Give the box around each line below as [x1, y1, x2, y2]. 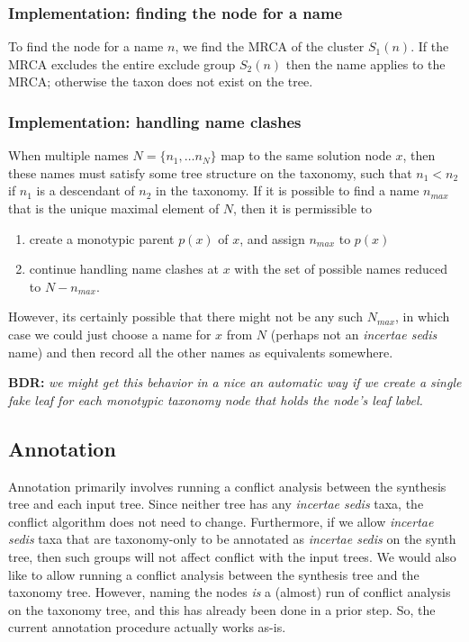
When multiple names [8, 146, 129, 165]
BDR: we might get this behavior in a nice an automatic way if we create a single [8, 373, 462, 392]
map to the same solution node [221, 146, 392, 165]
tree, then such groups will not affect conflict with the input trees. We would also [8, 547, 456, 565]
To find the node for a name [8, 37, 164, 56]
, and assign [239, 229, 305, 248]
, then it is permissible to [233, 199, 372, 217]
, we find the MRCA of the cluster [175, 37, 365, 56]
